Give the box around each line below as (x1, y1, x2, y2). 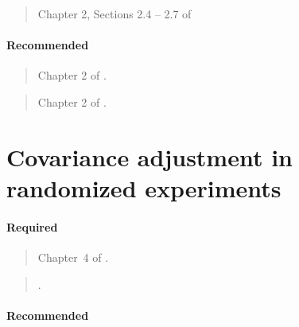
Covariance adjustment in (6, 140, 293, 173)
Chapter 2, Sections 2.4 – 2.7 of (37, 6, 192, 21)
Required (6, 218, 58, 235)
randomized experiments (6, 171, 282, 204)
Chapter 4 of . (37, 248, 109, 265)
